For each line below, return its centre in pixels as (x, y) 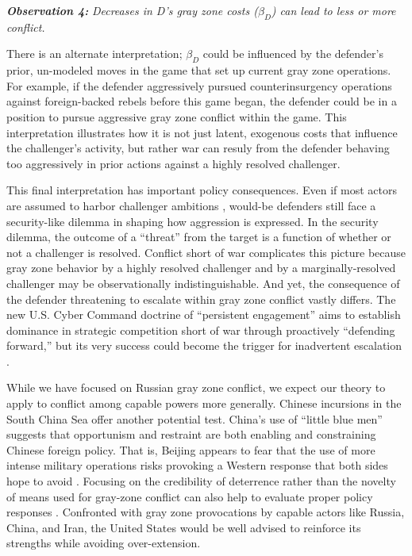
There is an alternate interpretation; (94, 54)
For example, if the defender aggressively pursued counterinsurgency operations (199, 85)
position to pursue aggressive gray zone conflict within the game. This (177, 116)
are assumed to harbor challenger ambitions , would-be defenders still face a (191, 205)
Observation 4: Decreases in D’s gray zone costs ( (132, 10)
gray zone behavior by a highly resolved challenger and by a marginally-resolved (201, 268)
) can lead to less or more (333, 10)
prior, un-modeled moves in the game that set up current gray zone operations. (199, 70)
